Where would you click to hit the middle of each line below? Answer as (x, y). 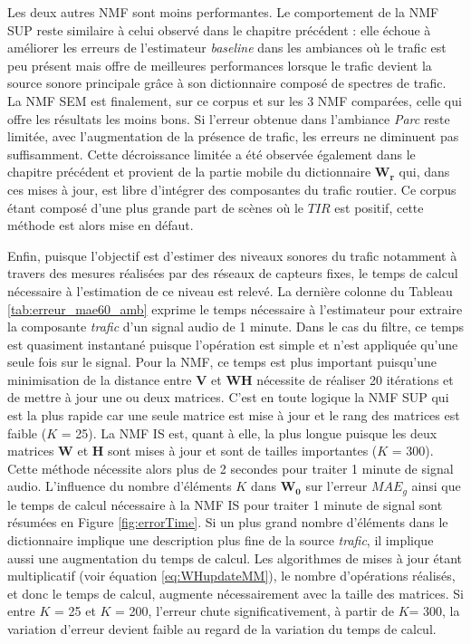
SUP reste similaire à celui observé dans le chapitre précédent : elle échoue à (219, 29)
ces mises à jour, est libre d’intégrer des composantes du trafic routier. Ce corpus (232, 189)
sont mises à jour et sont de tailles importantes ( (243, 451)
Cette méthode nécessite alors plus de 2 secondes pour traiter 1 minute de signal (231, 468)
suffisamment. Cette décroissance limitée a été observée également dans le (211, 154)
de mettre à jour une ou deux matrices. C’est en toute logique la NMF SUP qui (228, 397)
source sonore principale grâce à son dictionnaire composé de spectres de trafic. (227, 83)
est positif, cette (379, 207)
